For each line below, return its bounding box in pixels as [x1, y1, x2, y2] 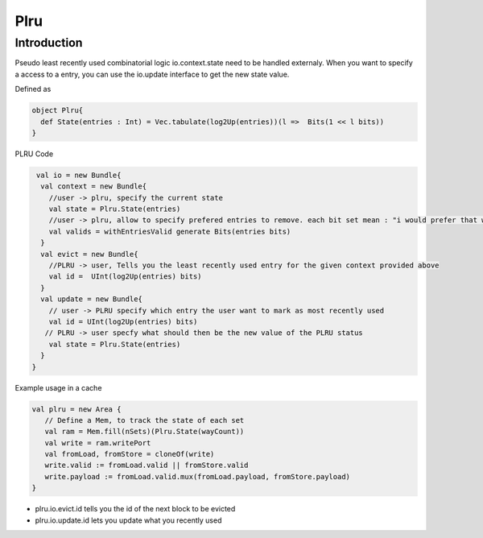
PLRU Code [14, 149, 54, 159]
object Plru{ [31, 106, 84, 115]
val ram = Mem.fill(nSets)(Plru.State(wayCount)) [44, 427, 245, 437]
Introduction [14, 35, 83, 50]
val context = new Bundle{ [40, 182, 147, 191]
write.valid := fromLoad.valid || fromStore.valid [44, 461, 249, 470]
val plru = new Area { [31, 404, 122, 414]
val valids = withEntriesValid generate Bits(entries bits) [48, 226, 291, 236]
